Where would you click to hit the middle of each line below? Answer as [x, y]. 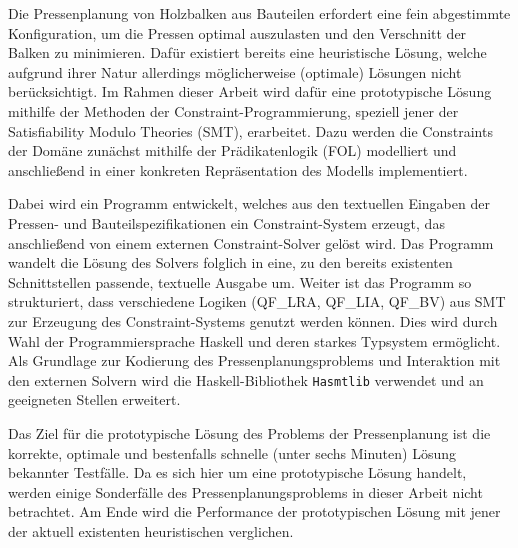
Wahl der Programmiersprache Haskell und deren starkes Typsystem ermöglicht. [254, 340]
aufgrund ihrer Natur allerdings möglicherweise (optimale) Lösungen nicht [235, 71]
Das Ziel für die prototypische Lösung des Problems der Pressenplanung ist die [249, 432]
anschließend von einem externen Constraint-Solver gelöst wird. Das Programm [251, 242]
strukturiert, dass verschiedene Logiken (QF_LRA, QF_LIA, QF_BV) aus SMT [257, 301]
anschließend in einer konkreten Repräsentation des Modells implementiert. [238, 169]
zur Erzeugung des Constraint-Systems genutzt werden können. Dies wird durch [253, 320]
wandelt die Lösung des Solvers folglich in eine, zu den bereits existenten [230, 262]
